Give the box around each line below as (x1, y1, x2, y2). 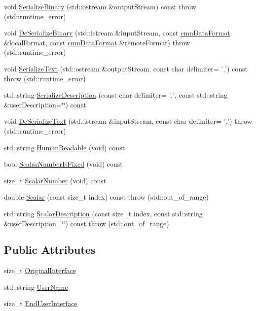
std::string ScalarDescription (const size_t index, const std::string (4, 208, 203, 218)
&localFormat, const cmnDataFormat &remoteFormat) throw (4, 37, 190, 47)
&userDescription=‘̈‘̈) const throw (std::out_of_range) (4, 218, 169, 228)
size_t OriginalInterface (4, 265, 76, 276)
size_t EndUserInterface (4, 298, 77, 309)
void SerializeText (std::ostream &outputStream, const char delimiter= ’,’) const (4, 63, 248, 73)
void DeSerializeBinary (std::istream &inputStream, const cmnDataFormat (4, 28, 230, 38)
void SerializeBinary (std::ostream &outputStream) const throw (4, 1, 196, 11)
